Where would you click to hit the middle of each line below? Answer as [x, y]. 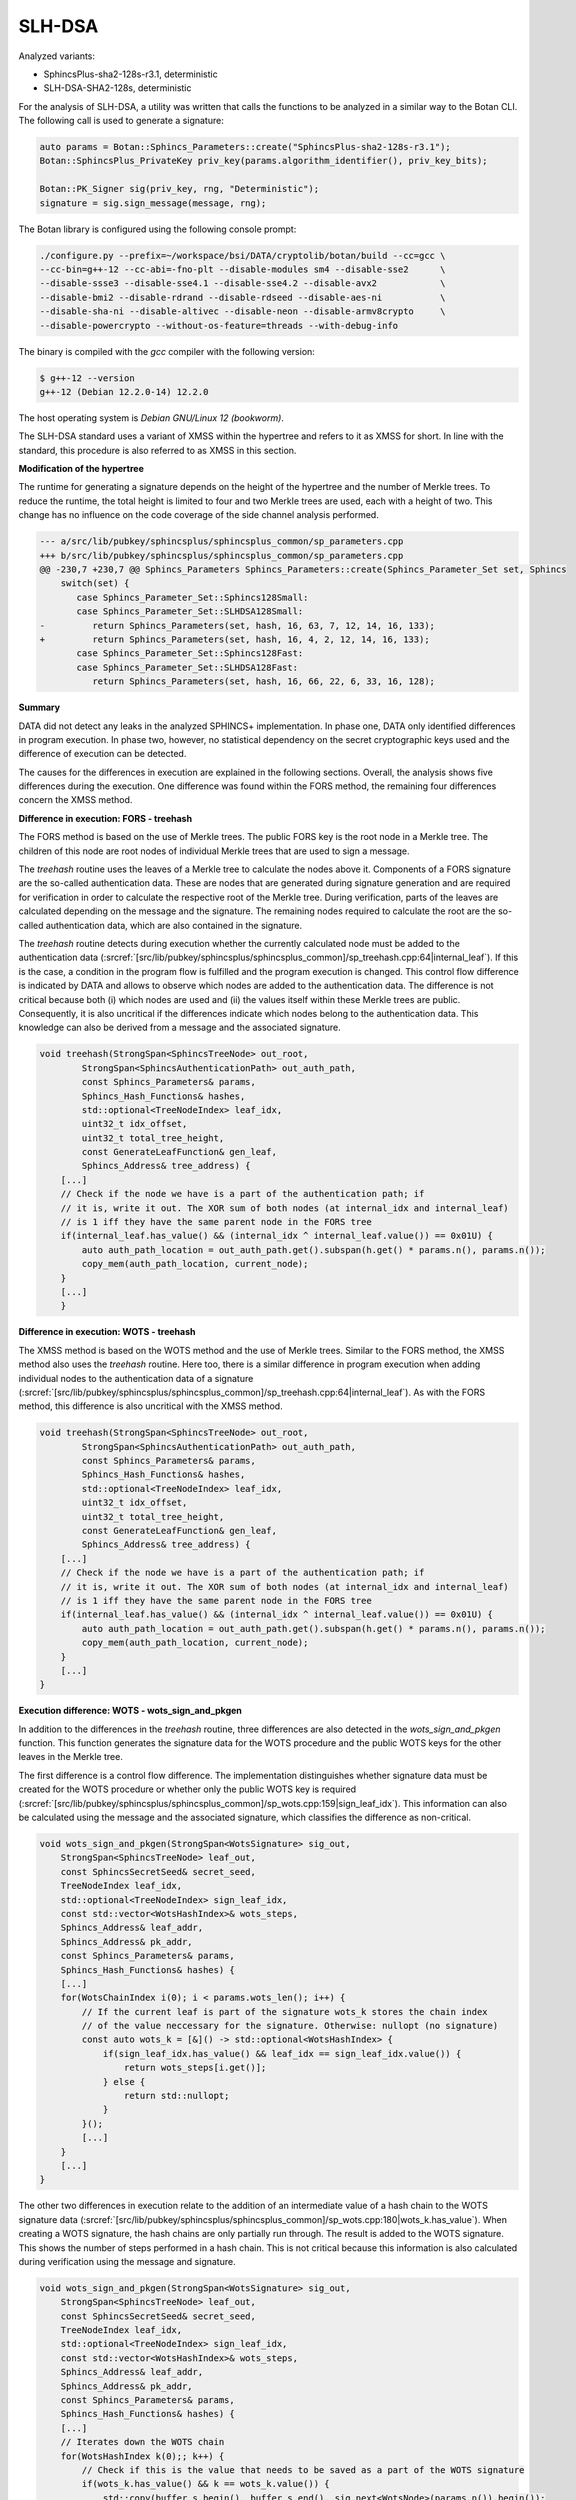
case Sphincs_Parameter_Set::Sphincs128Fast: [190, 653]
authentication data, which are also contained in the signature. [174, 925]
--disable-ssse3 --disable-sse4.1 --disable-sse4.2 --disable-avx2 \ [242, 283]
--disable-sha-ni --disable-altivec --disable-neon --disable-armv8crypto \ [242, 311]
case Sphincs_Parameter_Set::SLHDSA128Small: [190, 611]
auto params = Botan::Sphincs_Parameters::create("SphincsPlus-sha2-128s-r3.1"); [245, 147]
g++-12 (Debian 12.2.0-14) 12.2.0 [124, 391]
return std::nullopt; [176, 2096]
